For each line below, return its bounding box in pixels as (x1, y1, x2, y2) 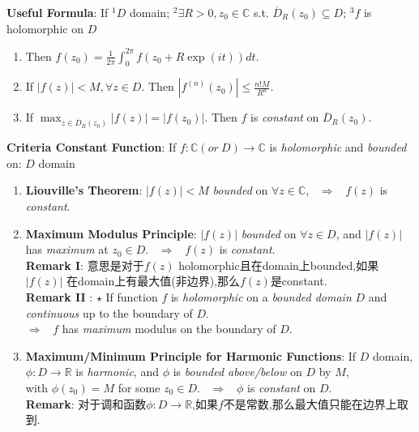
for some (118, 379, 160, 396)
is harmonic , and (75, 363, 159, 380)
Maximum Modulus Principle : (25, 225, 197, 242)
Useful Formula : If (6, 4, 109, 20)
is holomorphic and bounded (269, 139, 407, 156)
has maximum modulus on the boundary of (62, 320, 276, 337)
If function (105, 289, 158, 306)
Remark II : (25, 289, 93, 306)
